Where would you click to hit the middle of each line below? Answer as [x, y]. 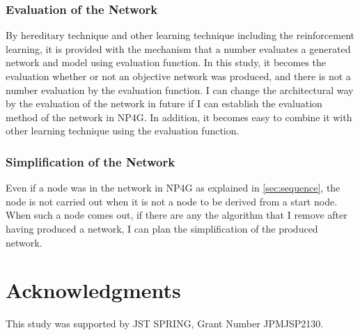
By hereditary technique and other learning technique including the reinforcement [180, 35]
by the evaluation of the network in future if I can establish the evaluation [164, 103]
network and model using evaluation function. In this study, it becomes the [166, 62]
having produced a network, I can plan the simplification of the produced [162, 228]
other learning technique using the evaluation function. [123, 131]
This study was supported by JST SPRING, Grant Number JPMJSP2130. [165, 324]
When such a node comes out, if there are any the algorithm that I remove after [177, 215]
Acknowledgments [93, 290]
